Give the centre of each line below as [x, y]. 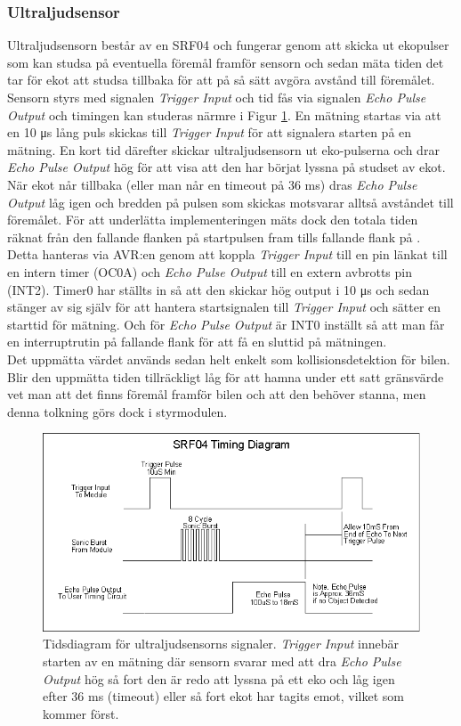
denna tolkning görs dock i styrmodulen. [117, 411]
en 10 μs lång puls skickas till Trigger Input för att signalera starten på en [210, 132]
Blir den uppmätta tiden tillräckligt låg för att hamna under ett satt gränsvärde [226, 376]
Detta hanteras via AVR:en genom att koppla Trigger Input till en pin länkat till [227, 254]
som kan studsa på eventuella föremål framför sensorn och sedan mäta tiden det [226, 62]
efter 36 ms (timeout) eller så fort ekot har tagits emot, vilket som [224, 696]
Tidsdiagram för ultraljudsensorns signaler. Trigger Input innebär [221, 644]
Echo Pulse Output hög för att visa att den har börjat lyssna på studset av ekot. [226, 167]
